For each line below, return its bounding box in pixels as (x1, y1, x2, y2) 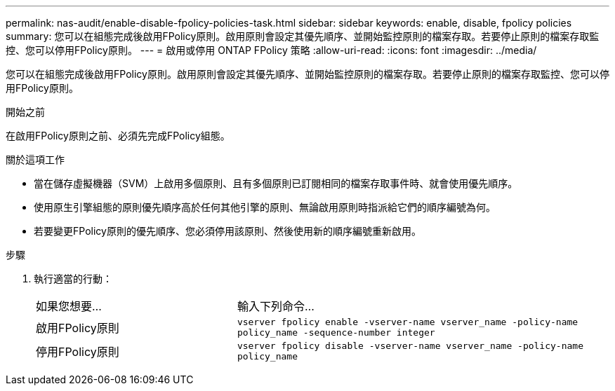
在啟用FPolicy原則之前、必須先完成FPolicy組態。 (6, 130, 230, 142)
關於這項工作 (6, 153, 65, 165)
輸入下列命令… (237, 299, 315, 313)
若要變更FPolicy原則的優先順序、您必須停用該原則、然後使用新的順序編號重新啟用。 (34, 225, 421, 237)
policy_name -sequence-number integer (237, 327, 435, 338)
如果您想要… (36, 299, 102, 313)
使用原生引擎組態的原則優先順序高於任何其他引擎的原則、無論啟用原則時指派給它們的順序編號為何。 (34, 201, 496, 213)
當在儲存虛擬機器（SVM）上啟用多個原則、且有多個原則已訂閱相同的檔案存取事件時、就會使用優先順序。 (34, 177, 518, 189)
